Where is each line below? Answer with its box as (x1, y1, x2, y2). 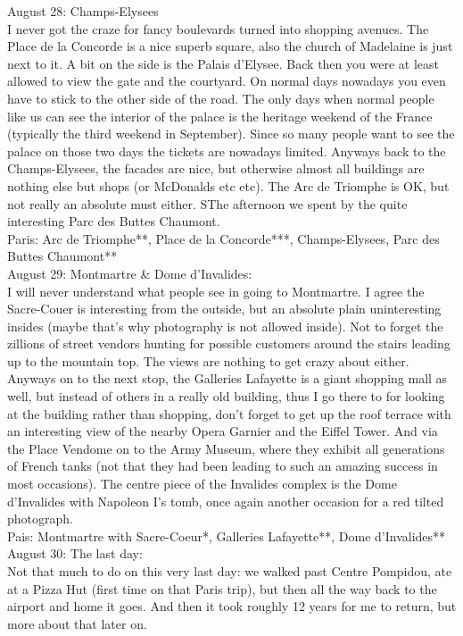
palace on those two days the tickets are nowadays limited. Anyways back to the (7, 141, 446, 160)
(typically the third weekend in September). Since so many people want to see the (7, 124, 455, 143)
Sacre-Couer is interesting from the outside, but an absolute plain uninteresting (7, 299, 442, 318)
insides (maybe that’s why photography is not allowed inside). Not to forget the (7, 316, 443, 335)
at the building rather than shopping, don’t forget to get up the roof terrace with (7, 404, 451, 423)
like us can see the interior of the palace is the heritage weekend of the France (7, 106, 433, 125)
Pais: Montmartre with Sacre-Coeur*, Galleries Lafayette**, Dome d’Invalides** (7, 526, 446, 545)
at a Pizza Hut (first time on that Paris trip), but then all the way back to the (7, 579, 437, 598)
